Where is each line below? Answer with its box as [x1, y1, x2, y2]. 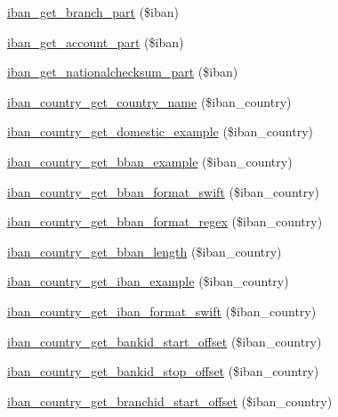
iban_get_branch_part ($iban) [7, 3, 180, 20]
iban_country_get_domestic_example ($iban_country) [7, 122, 313, 141]
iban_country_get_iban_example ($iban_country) [7, 272, 289, 290]
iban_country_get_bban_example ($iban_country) [7, 151, 293, 170]
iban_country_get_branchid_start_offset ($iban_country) [7, 391, 333, 410]
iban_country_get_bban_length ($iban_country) [7, 241, 282, 260]
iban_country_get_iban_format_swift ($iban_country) [7, 301, 317, 320]
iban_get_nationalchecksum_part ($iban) [7, 62, 238, 81]
